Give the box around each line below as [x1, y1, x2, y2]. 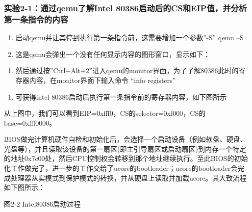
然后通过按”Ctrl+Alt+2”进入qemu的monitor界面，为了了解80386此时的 [15, 65, 239, 76]
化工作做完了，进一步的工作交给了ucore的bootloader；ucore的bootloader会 [4, 163, 238, 173]
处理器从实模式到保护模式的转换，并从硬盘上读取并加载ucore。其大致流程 [10, 172, 247, 183]
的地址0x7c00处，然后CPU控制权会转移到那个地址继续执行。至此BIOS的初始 [4, 153, 248, 163]
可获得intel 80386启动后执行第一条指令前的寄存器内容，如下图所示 [15, 91, 227, 102]
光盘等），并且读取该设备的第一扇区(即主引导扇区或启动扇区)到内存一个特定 [4, 143, 246, 154]
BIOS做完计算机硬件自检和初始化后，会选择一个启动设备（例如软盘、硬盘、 [4, 134, 247, 144]
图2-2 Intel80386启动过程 [4, 198, 81, 209]
